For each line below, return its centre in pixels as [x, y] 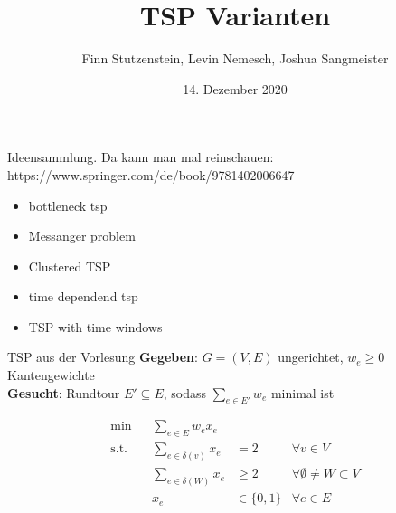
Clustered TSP [70, 266]
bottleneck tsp [68, 205]
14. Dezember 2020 [235, 88]
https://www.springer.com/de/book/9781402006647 [151, 174]
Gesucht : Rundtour [64, 392]
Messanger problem [82, 236]
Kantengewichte [51, 375]
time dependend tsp [83, 296]
